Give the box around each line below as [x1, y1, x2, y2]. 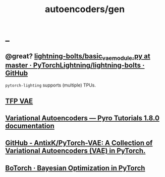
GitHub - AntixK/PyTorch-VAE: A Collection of [5, 139, 153, 147]
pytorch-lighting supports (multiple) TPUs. [5, 82, 96, 88]
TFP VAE [5, 97, 33, 105]
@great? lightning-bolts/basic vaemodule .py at [5, 52, 150, 61]
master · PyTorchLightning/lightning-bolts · [5, 61, 145, 69]
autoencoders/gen [44, 4, 125, 15]
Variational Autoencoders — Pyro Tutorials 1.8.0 [5, 114, 160, 122]
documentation [5, 122, 54, 130]
